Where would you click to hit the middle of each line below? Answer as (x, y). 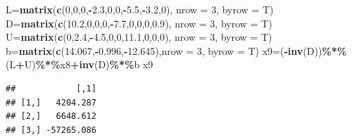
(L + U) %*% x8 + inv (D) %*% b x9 (80, 64)
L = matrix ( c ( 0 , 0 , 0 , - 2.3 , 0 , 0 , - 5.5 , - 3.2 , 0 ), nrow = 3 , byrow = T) (140, 9)
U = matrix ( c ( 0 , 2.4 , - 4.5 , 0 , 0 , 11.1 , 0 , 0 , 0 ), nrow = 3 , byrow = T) (139, 37)
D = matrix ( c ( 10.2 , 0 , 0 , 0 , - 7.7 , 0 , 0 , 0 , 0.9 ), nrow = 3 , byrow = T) (139, 23)
